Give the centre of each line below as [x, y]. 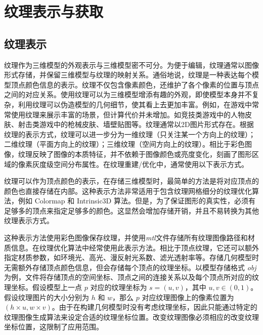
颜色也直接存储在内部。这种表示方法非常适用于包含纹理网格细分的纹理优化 [128, 191]
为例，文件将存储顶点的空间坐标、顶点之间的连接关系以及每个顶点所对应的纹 [131, 277]
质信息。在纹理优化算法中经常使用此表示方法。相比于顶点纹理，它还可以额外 [131, 247]
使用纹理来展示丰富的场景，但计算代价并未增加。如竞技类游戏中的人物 [128, 114]
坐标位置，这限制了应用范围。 [54, 327]
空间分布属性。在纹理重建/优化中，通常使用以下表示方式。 [151, 164]
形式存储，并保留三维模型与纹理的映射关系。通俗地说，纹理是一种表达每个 [128, 75]
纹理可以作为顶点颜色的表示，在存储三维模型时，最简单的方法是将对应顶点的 [131, 181]
